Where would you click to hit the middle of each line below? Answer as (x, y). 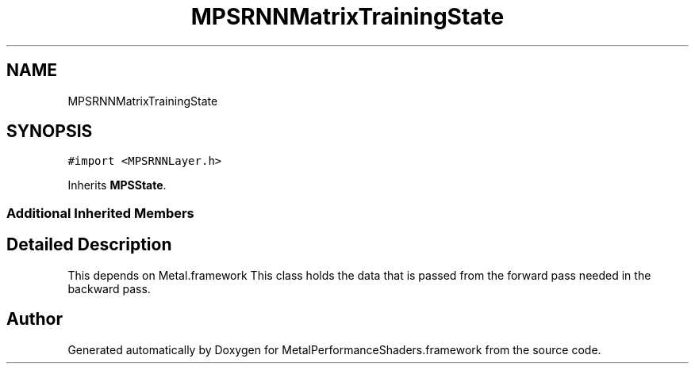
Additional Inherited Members (100, 213)
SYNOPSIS (50, 132)
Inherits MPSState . (117, 185)
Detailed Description (89, 245)
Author (35, 319)
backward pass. (109, 288)
